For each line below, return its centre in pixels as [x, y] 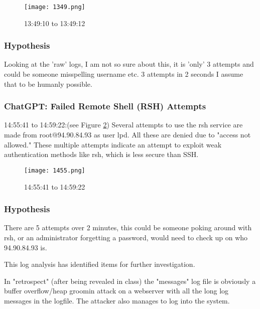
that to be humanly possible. [48, 84]
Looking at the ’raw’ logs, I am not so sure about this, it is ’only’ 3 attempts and [129, 64]
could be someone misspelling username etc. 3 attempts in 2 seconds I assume [124, 74]
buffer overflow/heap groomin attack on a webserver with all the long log [116, 291]
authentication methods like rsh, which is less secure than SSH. [101, 154]
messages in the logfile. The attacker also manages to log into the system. [117, 300]
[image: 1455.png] [55, 170]
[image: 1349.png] [55, 7]
